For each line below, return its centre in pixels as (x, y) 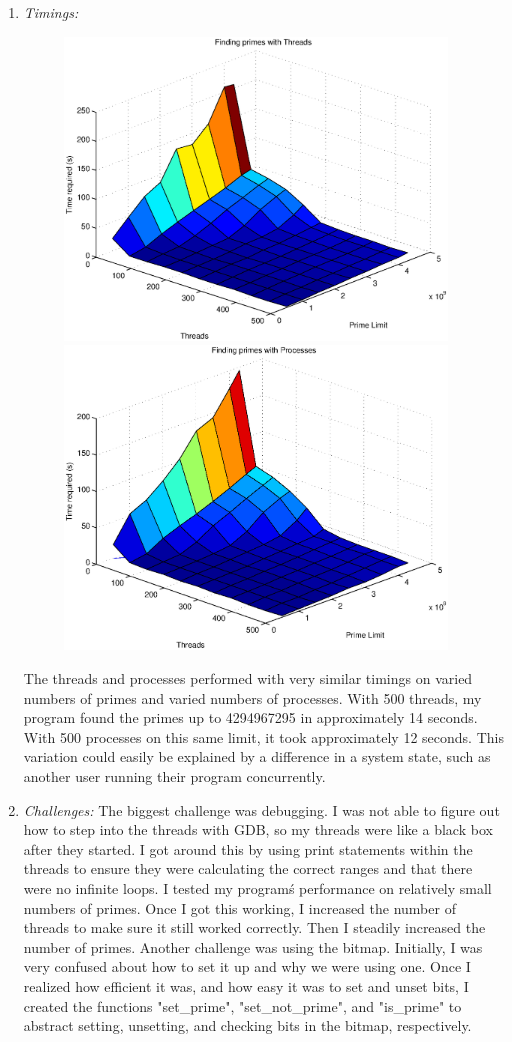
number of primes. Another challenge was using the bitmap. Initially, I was (253, 946)
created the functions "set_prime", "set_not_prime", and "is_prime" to (242, 1005)
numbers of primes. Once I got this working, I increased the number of (239, 907)
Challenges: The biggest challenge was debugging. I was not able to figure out (261, 809)
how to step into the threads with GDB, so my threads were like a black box (258, 829)
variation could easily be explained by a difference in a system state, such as (257, 756)
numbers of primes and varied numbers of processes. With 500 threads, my (252, 697)
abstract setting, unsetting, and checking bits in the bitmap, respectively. (247, 1025)
